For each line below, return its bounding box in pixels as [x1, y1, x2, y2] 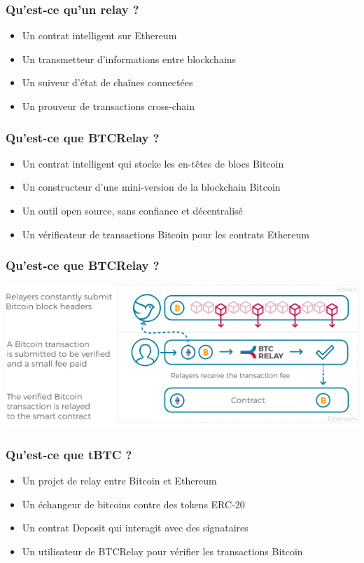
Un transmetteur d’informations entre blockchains [22, 51, 237, 66]
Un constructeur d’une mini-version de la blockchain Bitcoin [22, 179, 281, 194]
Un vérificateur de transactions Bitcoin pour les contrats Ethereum [22, 226, 309, 241]
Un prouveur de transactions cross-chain [22, 99, 195, 113]
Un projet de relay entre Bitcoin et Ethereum [22, 473, 217, 487]
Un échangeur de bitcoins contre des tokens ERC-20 [22, 496, 245, 511]
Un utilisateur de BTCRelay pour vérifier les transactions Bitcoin [22, 543, 303, 558]
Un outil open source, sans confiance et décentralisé [22, 203, 243, 217]
